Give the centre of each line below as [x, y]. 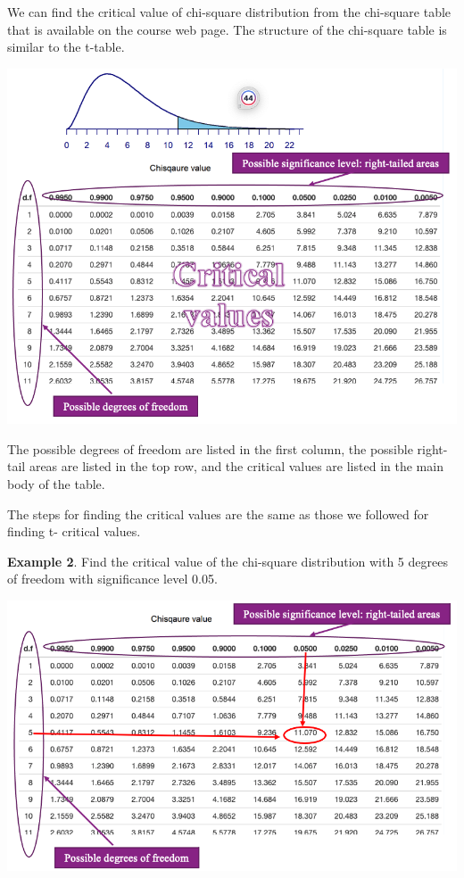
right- [432, 448]
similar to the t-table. [66, 47]
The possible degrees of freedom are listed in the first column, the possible [210, 448]
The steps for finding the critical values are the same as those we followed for [218, 514]
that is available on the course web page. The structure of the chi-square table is [227, 29]
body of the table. [56, 484]
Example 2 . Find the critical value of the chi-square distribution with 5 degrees [228, 561]
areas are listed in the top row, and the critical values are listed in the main [236, 466]
